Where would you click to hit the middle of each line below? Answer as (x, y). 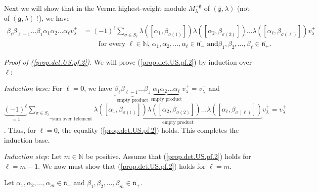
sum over (62, 119)
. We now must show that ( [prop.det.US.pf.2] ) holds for (122, 166)
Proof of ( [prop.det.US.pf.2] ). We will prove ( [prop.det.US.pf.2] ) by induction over (128, 62)
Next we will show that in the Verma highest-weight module (95, 8)
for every (112, 44)
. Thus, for (20, 130)
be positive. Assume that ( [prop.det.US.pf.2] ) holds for (168, 156)
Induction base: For (33, 88)
